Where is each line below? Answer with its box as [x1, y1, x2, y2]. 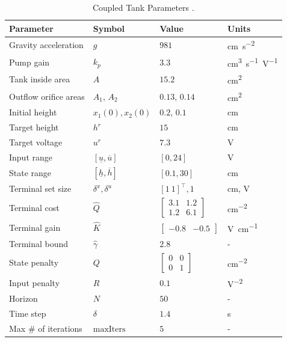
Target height [9, 121, 59, 133]
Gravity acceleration [9, 38, 84, 51]
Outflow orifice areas [9, 90, 85, 102]
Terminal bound [9, 237, 69, 249]
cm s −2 [227, 38, 255, 52]
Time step [9, 307, 46, 320]
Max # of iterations [9, 322, 82, 334]
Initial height [9, 106, 57, 118]
